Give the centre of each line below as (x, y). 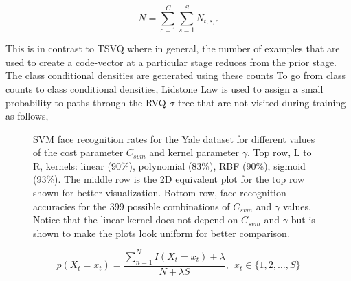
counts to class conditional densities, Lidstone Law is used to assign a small (165, 88)
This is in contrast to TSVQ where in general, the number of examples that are (173, 48)
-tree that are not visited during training (260, 102)
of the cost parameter (78, 152)
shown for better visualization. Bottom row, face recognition (160, 193)
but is (303, 220)
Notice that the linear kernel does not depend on (136, 220)
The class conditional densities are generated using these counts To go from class (176, 75)
